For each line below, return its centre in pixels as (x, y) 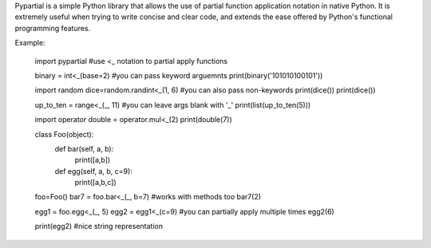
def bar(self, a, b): (84, 148)
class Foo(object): (64, 134)
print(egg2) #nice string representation (99, 226)
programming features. (53, 28)
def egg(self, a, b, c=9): (94, 171)
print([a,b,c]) (95, 183)
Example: (30, 43)
